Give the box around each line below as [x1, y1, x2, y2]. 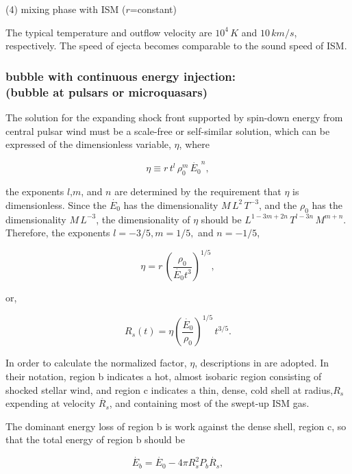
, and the [259, 197, 297, 212]
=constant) [129, 2, 177, 16]
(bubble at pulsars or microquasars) [5, 83, 208, 100]
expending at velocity [5, 396, 96, 410]
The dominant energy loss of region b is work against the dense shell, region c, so [5, 419, 347, 433]
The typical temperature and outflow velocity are [5, 25, 212, 39]
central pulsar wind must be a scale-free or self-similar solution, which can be [5, 123, 330, 138]
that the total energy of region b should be [5, 432, 185, 447]
